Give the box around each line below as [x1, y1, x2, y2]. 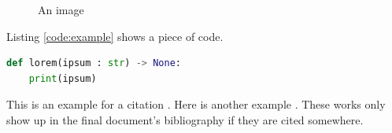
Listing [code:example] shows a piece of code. [6, 28, 224, 44]
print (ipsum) [28, 72, 97, 84]
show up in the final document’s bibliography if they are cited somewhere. [6, 111, 364, 127]
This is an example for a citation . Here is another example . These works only [6, 96, 386, 113]
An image [38, 2, 84, 17]
